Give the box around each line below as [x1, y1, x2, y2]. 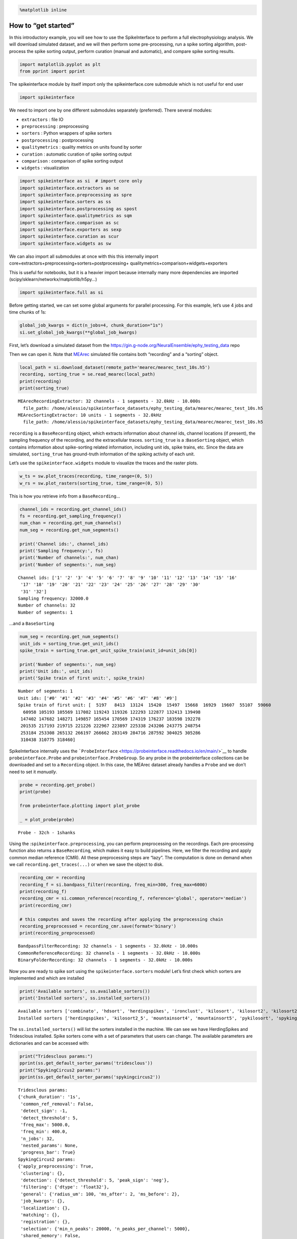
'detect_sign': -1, [20, 1108, 68, 1114]
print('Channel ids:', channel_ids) [19, 541, 109, 547]
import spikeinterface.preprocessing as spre [19, 192, 132, 198]
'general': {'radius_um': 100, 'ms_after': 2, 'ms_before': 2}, [20, 1191, 180, 1197]
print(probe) [19, 789, 51, 795]
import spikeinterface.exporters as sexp [19, 227, 122, 232]
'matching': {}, [20, 1212, 60, 1218]
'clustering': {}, [20, 1170, 65, 1176]
